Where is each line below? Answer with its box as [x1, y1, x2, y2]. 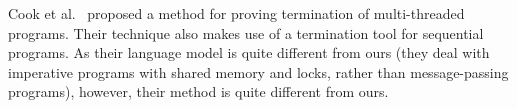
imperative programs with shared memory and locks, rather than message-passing [8, 61, 509, 82]
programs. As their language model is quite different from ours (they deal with [8, 42, 490, 63]
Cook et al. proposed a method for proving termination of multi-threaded [8, 3, 465, 23]
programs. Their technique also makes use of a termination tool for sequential [8, 22, 484, 43]
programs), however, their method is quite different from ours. [8, 81, 389, 102]
